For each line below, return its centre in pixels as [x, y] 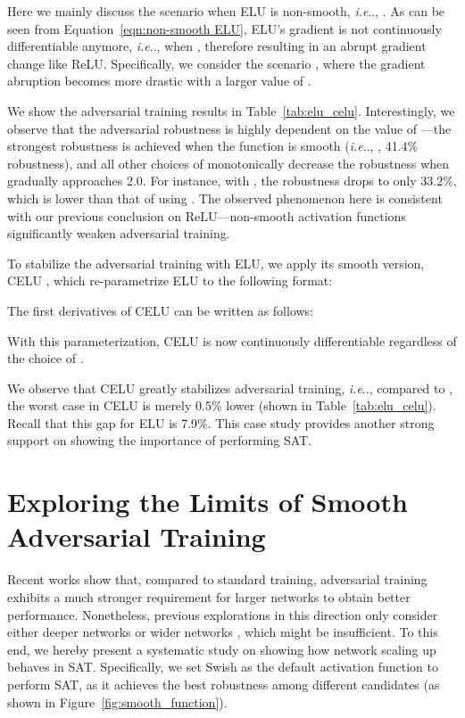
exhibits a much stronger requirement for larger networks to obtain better [209, 596]
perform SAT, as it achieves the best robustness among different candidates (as [224, 684]
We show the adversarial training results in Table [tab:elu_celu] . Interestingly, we [231, 110]
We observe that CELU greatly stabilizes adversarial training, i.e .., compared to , [230, 388]
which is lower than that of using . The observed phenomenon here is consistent [225, 198]
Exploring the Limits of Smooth [208, 502]
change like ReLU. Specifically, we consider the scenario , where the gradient [216, 63]
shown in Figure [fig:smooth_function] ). [117, 701]
